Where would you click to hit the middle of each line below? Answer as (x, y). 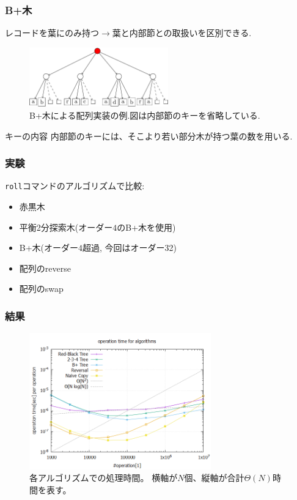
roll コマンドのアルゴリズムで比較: (75, 186)
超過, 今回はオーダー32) (130, 248)
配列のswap (41, 289)
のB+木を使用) (146, 227)
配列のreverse (45, 268)
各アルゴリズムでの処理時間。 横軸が (104, 478)
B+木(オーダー (49, 248)
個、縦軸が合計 (214, 478)
